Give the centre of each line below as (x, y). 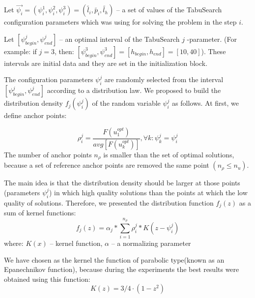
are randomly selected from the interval (164, 79)
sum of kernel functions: (40, 212)
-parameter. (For (212, 39)
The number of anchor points (48, 154)
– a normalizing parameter (151, 243)
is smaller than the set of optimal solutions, (169, 154)
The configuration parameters (49, 79)
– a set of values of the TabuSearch (169, 10)
